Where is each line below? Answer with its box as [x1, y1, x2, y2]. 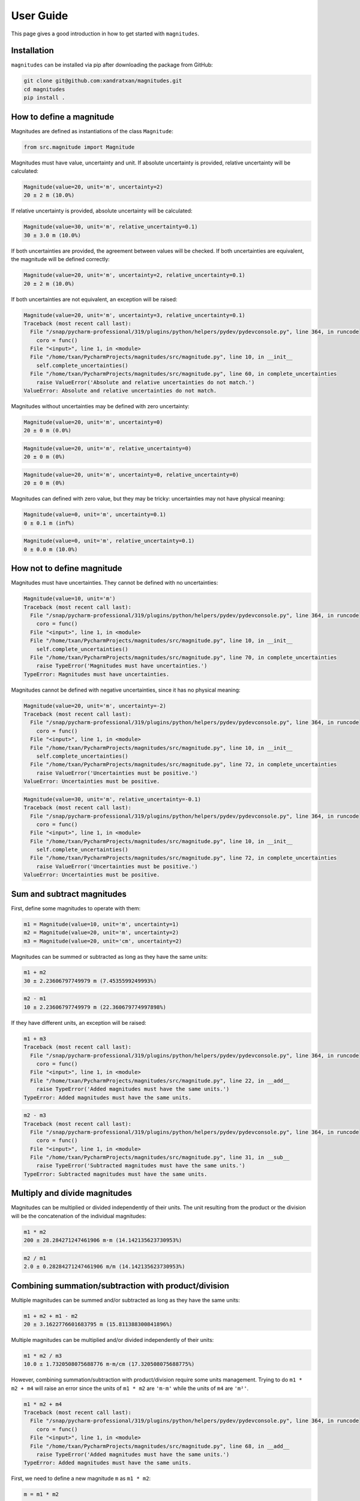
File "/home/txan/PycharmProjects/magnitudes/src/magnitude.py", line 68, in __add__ [30, 1443, 290, 1449]
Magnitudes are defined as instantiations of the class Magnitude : [11, 127, 174, 134]
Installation [11, 46, 54, 56]
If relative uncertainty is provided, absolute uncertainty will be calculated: [11, 207, 193, 214]
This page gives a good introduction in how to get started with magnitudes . [11, 30, 200, 37]
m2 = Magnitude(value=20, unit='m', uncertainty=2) [23, 929, 179, 936]
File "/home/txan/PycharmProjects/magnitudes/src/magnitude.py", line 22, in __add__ [30, 1077, 290, 1084]
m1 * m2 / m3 [23, 1352, 62, 1359]
